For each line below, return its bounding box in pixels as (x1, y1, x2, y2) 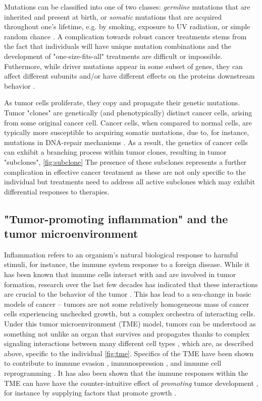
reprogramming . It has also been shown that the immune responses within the (4, 368, 248, 378)
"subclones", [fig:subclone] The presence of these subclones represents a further (4, 156, 247, 167)
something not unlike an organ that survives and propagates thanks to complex (4, 328, 250, 339)
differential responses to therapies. (4, 186, 110, 196)
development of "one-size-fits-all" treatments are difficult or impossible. (4, 50, 223, 61)
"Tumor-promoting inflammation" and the (4, 211, 228, 226)
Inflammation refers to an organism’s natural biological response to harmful (4, 249, 238, 259)
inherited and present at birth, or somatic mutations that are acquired (4, 11, 222, 22)
